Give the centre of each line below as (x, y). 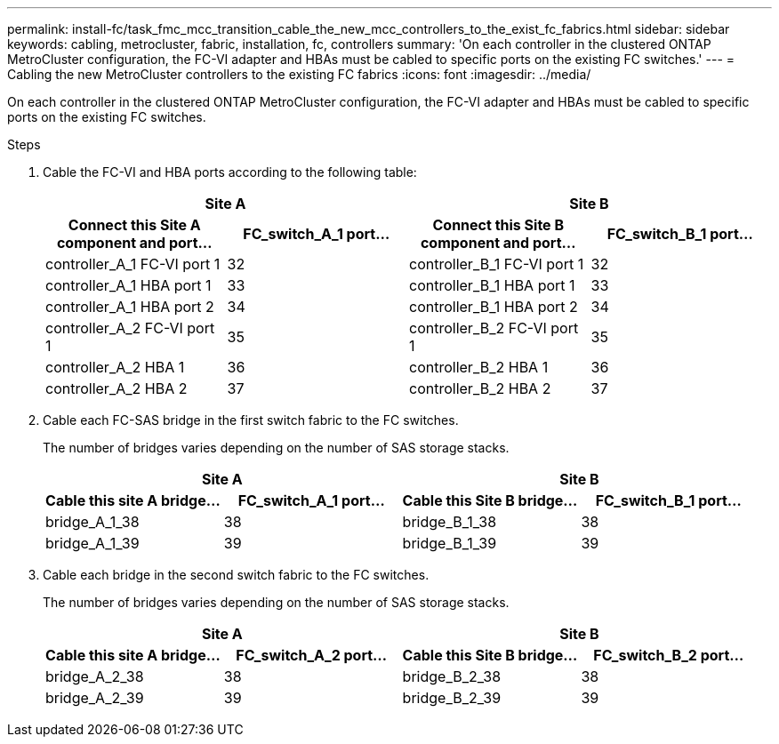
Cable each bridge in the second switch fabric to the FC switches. (236, 575)
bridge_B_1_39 (450, 543)
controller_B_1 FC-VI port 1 (497, 264)
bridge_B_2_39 (452, 698)
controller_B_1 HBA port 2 (494, 307)
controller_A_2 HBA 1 (115, 367)
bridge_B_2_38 (452, 676)
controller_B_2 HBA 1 (479, 367)
